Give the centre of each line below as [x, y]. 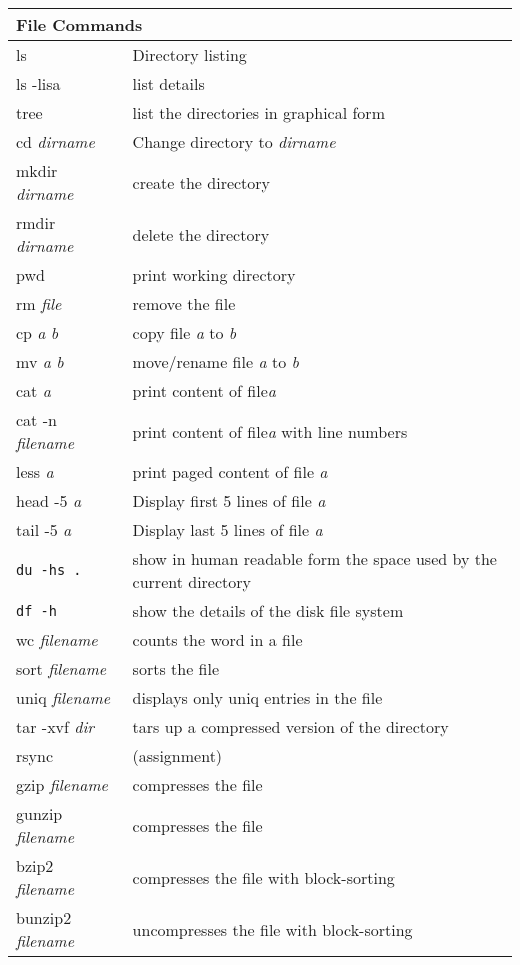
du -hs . [49, 570]
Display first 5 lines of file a [229, 500]
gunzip [39, 813]
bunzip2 [44, 917]
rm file [39, 303]
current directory [192, 581]
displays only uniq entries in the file [257, 697]
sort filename [61, 668]
